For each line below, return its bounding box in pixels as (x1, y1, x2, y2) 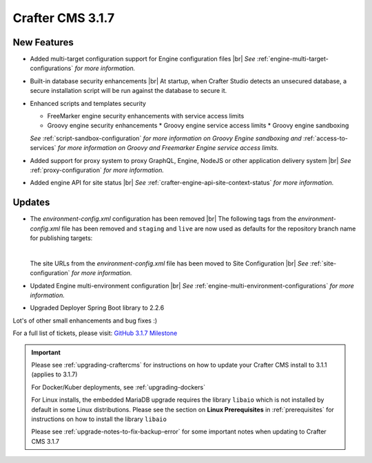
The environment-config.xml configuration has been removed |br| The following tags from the (30, 215, 297, 223)
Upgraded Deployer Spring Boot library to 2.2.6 (30, 303, 165, 312)
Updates (12, 197, 50, 208)
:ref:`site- (310, 259, 337, 268)
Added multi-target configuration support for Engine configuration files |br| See (30, 55, 256, 63)
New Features (12, 36, 74, 48)
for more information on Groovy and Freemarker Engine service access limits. (57, 144, 279, 152)
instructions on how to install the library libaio (31, 415, 167, 423)
